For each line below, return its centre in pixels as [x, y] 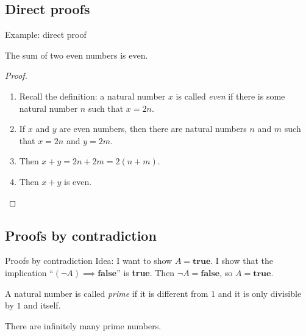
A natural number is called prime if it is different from [107, 293]
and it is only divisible [260, 293]
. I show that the [242, 261]
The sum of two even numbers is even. [76, 55]
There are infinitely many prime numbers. [83, 325]
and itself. [42, 305]
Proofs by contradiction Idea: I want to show [89, 261]
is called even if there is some [230, 96]
